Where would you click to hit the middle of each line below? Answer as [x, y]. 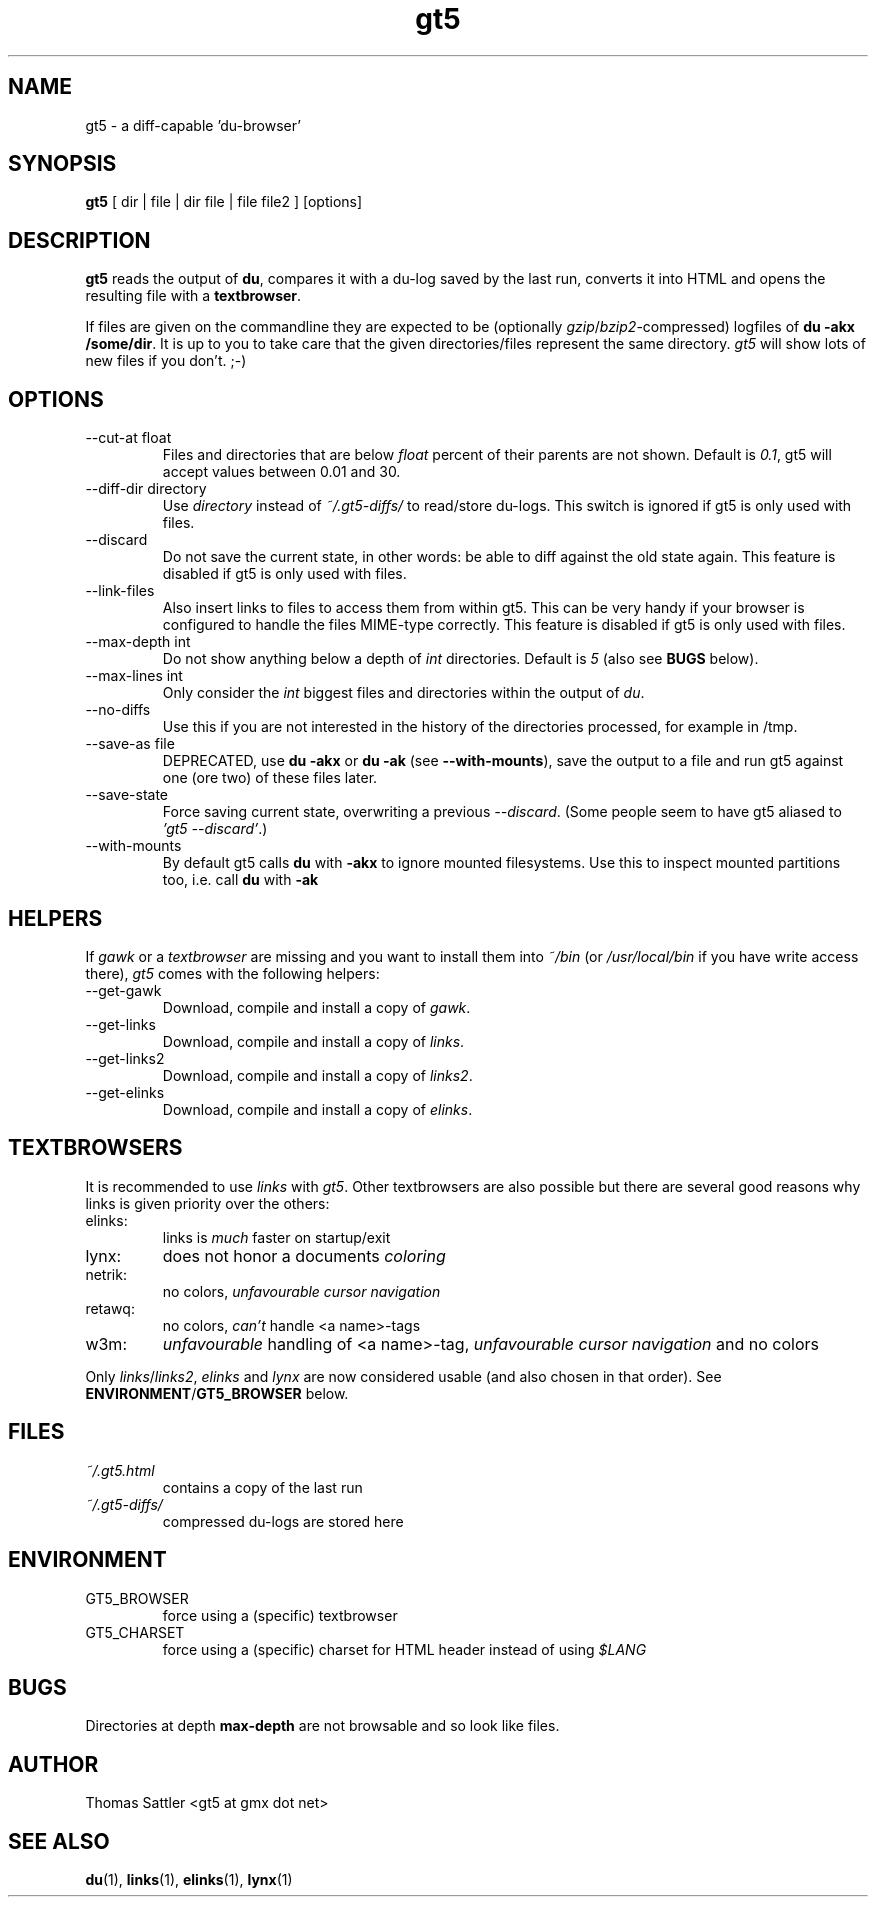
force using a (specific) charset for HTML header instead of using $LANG [404, 1649]
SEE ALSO [59, 1841]
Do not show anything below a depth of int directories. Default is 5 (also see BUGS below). [460, 659]
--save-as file [130, 744]
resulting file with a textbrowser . [193, 296]
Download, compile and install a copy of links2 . [317, 1075]
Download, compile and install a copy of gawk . [316, 1007]
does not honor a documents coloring [304, 1255]
